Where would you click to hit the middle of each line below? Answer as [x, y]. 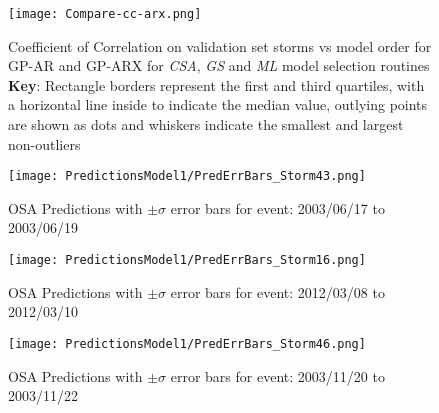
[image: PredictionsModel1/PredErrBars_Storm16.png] [187, 260]
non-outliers [44, 143]
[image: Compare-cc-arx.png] [105, 14]
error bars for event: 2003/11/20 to [277, 375]
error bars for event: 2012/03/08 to [277, 291]
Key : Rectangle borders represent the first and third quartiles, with [216, 84]
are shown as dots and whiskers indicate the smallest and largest [206, 124]
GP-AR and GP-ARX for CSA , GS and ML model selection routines [219, 65]
